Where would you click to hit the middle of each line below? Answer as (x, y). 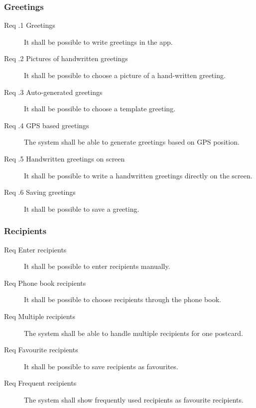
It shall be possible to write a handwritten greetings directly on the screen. (138, 175)
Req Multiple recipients (40, 316)
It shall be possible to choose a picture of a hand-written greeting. (125, 75)
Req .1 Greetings (30, 25)
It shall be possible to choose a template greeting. (100, 109)
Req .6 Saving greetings (40, 192)
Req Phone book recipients (45, 283)
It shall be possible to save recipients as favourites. (101, 366)
